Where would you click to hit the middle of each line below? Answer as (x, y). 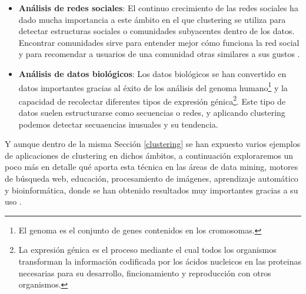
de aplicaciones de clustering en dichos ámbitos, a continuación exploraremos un (149, 155)
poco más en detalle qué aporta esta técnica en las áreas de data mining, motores (152, 167)
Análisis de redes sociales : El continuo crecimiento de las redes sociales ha (158, 8)
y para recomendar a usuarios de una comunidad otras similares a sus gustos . (159, 54)
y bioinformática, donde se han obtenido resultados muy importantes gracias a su (152, 190)
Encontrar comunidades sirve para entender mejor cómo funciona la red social (159, 42)
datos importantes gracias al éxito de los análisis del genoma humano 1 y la (153, 86)
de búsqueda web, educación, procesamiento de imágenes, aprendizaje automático (152, 178)
